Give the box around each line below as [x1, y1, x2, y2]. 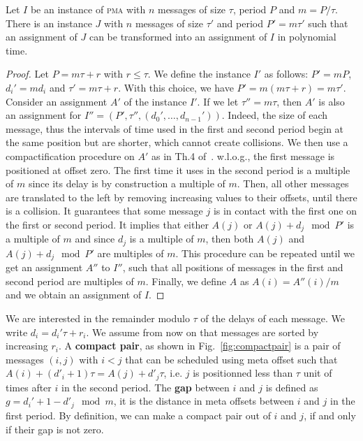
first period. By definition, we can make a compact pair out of [6, 407, 271, 422]
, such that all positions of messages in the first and [122, 260, 343, 275]
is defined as [265, 379, 318, 394]
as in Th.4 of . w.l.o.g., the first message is [151, 148, 335, 163]
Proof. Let [6, 66, 49, 81]
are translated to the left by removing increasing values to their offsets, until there [6, 189, 357, 204]
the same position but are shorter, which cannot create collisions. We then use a [6, 135, 348, 150]
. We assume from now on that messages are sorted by [86, 324, 319, 339]
